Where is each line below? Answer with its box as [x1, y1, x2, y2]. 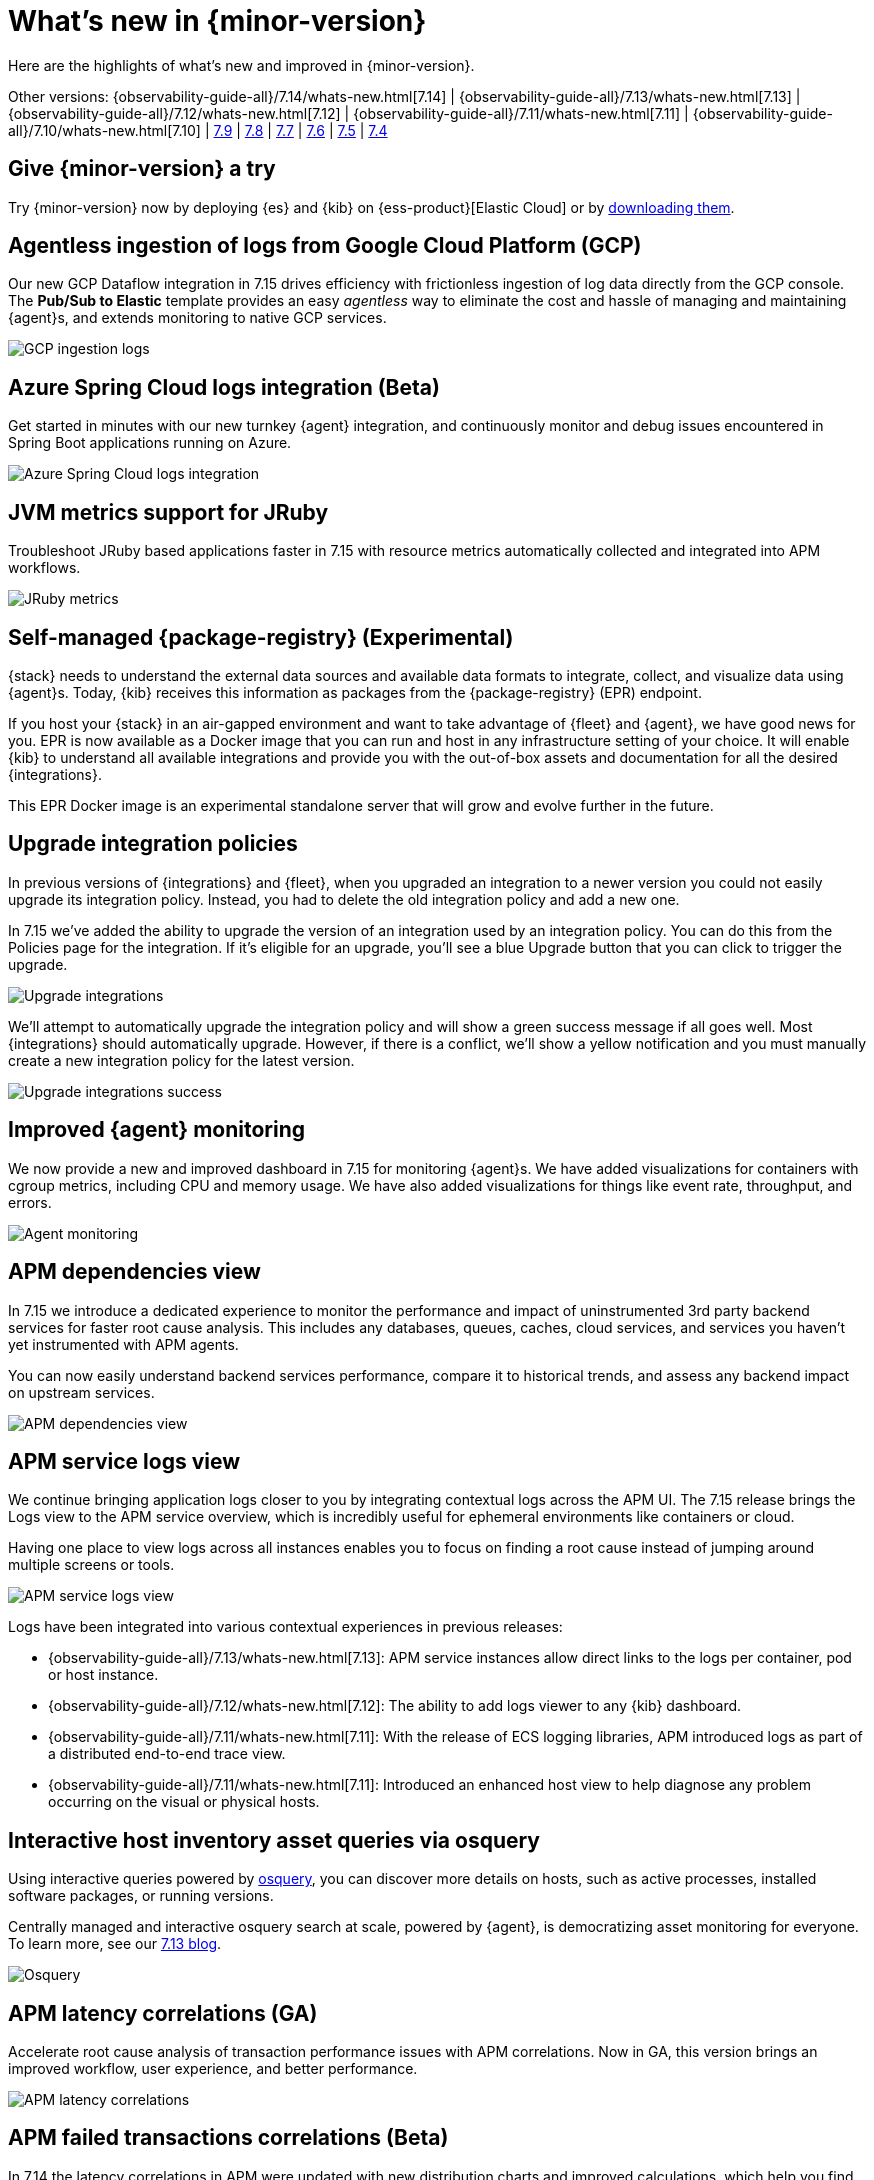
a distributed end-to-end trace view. [48, 1745, 286, 1763]
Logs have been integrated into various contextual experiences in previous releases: [8, 1618, 563, 1636]
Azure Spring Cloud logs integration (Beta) [8, 374, 440, 400]
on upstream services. [8, 1383, 155, 1401]
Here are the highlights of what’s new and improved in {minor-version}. [8, 56, 475, 74]
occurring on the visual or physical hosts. [48, 1793, 320, 1811]
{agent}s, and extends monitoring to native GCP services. [8, 309, 387, 327]
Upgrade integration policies [8, 831, 298, 857]
